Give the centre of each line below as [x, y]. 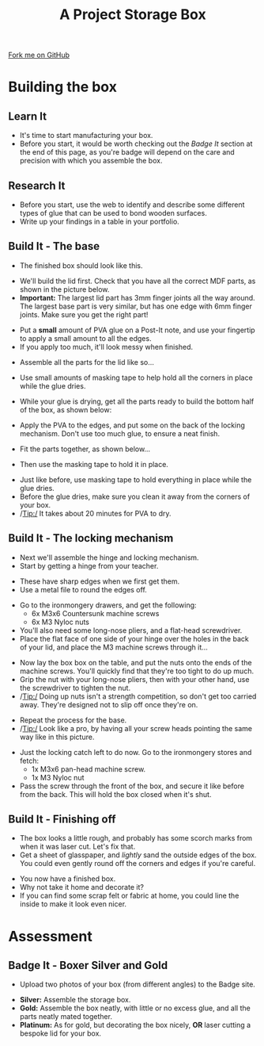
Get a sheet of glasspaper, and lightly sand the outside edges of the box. [138, 855]
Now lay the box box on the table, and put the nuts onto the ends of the [136, 662]
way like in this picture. [57, 737]
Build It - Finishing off [62, 820]
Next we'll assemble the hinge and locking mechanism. [109, 557]
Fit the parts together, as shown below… [85, 449]
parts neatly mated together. [66, 1017]
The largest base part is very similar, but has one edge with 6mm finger [136, 306]
